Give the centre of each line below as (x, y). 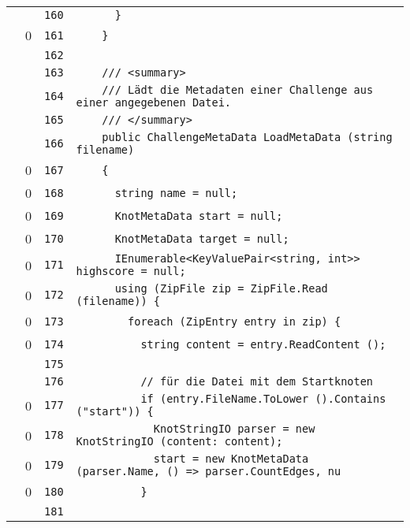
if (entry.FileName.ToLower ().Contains (263, 399)
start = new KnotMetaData (231, 459)
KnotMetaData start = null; (199, 216)
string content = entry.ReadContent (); (263, 344)
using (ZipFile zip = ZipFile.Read (221, 288)
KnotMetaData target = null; (202, 238)
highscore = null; (131, 271)
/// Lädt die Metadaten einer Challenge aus (238, 90)
